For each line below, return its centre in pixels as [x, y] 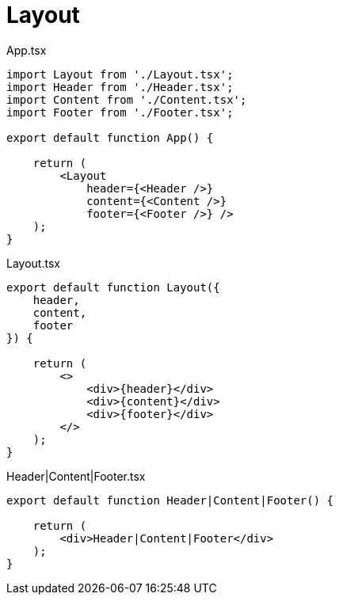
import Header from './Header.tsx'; [120, 87]
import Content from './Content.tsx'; [127, 99]
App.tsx [27, 50]
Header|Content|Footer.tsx [76, 476]
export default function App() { [110, 137]
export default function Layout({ [113, 287]
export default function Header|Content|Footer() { [170, 500]
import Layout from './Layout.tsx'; [120, 74]
